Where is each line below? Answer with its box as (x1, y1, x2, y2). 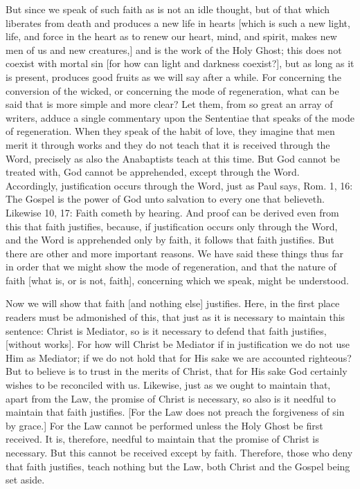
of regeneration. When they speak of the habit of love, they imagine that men (6, 124, 335, 138)
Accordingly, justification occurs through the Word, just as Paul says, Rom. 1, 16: (6, 178, 353, 192)
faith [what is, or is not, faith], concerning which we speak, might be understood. (6, 273, 349, 287)
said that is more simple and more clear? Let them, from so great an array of (6, 97, 333, 111)
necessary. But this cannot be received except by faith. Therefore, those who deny (6, 445, 353, 459)
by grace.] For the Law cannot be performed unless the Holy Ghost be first (6, 418, 323, 432)
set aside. (6, 472, 45, 487)
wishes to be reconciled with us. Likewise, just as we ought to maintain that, (6, 378, 331, 392)
